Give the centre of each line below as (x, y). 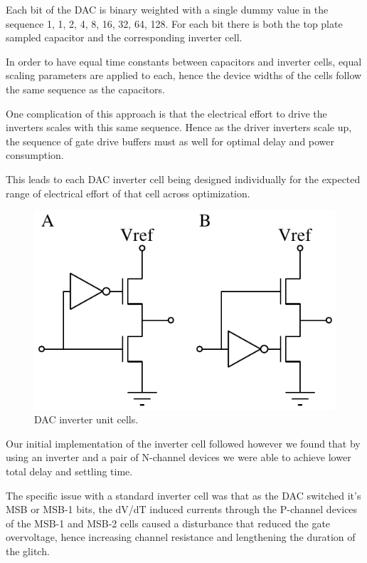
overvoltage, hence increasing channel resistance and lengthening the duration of (181, 537)
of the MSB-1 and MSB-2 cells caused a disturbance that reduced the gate (168, 523)
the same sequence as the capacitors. (85, 89)
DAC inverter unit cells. (86, 419)
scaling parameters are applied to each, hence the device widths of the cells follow (184, 75)
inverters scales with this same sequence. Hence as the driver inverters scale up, (179, 127)
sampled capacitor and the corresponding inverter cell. (124, 37)
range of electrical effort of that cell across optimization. (128, 193)
